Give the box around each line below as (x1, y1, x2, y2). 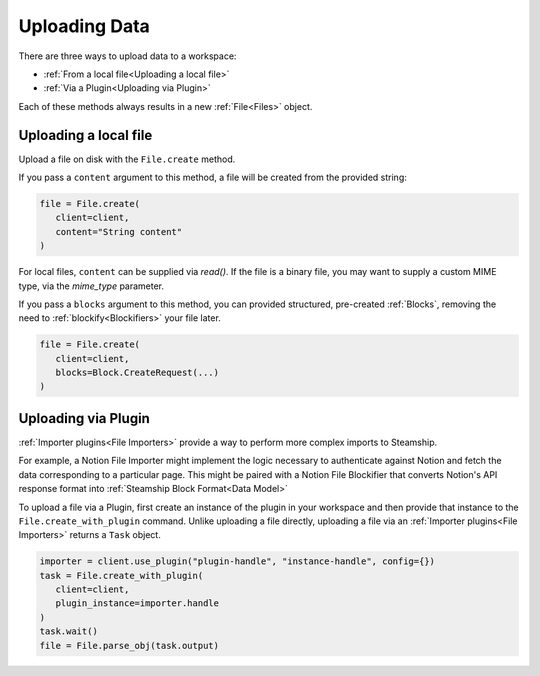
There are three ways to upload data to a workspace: (18, 50, 237, 62)
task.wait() (39, 626, 99, 637)
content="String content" (55, 226, 183, 237)
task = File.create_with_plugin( (39, 570, 204, 581)
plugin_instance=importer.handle (55, 598, 220, 609)
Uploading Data (18, 15, 150, 37)
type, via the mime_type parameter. (18, 280, 165, 292)
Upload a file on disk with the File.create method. (18, 153, 236, 165)
